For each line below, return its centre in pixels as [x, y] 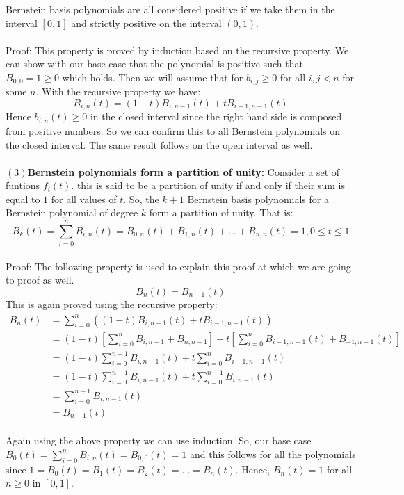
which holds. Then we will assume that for [153, 77]
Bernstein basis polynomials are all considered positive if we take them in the [170, 9]
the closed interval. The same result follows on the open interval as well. [159, 144]
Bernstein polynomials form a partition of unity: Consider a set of [184, 171]
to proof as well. [40, 280]
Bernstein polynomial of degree [72, 212]
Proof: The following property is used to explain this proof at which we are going [178, 266]
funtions [23, 185]
